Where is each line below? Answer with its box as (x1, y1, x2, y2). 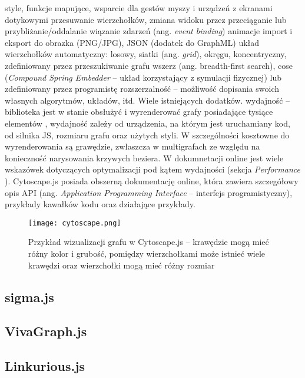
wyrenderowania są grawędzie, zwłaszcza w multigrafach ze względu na (5, 140, 260, 152)
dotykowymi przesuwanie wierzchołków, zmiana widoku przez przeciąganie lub (5, 13, 287, 25)
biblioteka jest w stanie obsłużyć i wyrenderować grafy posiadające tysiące (5, 105, 273, 118)
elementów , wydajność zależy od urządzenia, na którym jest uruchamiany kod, (5, 117, 290, 129)
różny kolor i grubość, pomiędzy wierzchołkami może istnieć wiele (28, 247, 266, 259)
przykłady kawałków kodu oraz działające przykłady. (5, 198, 195, 210)
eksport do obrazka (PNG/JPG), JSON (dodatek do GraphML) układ (5, 36, 260, 48)
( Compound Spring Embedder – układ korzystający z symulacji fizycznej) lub (5, 71, 281, 83)
